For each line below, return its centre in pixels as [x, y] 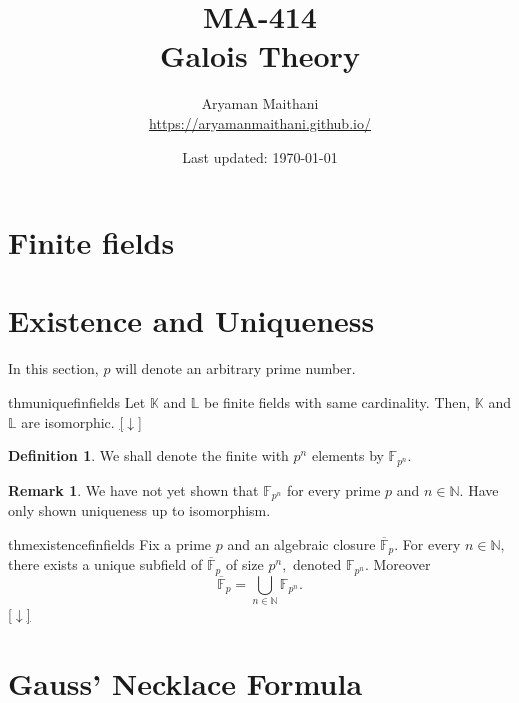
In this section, [53, 368]
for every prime [333, 489]
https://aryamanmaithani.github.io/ [260, 122]
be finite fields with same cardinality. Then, [337, 402]
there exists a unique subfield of [105, 564]
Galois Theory [260, 55]
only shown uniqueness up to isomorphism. [139, 510]
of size [244, 564]
